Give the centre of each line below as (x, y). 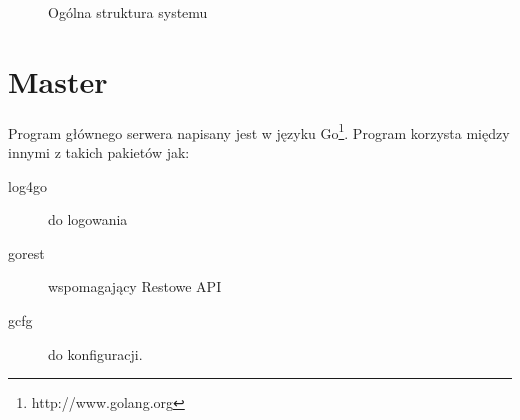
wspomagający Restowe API (135, 286)
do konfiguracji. (95, 353)
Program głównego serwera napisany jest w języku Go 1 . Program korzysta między (259, 131)
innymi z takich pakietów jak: (99, 151)
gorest (26, 252)
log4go (27, 185)
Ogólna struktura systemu (128, 12)
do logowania (88, 219)
